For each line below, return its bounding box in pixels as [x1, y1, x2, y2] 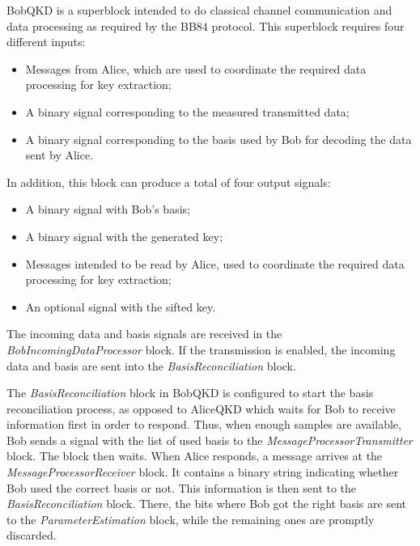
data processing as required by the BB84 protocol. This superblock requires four [6, 17, 405, 34]
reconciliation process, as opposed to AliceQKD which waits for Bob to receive [6, 400, 396, 417]
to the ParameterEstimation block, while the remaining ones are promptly [6, 510, 375, 527]
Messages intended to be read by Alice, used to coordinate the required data [25, 255, 405, 272]
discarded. [6, 527, 57, 544]
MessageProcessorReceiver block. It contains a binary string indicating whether [6, 463, 399, 480]
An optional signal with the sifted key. [25, 298, 216, 315]
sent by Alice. [25, 146, 94, 163]
